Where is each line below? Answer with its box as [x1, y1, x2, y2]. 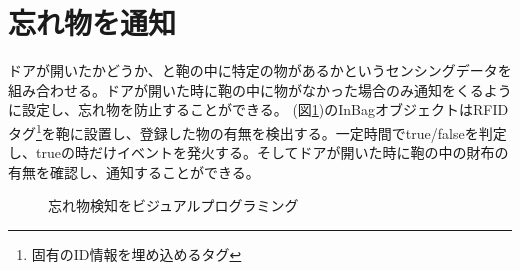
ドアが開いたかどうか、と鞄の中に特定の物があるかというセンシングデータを [8, 60, 512, 81]
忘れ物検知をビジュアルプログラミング [48, 195, 299, 216]
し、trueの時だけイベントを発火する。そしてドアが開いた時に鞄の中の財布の [8, 142, 509, 163]
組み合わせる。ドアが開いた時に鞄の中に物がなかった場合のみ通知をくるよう [8, 79, 512, 100]
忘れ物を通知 [8, 2, 177, 43]
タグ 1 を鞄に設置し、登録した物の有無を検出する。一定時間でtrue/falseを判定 [8, 119, 507, 143]
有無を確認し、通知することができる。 [8, 161, 260, 182]
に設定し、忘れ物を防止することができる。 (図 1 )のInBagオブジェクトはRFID [8, 99, 509, 120]
